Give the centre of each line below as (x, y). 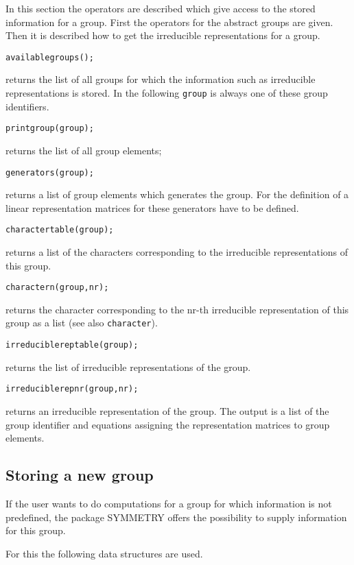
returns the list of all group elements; (84, 150)
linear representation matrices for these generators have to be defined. (152, 207)
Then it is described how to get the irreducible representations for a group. (163, 35)
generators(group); (50, 172)
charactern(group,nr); (57, 288)
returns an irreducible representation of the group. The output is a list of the (167, 411)
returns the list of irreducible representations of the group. (128, 366)
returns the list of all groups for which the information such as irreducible (161, 79)
